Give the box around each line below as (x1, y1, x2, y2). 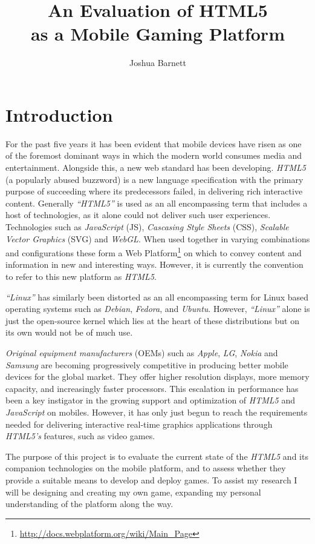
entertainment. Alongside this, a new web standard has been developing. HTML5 (5, 161, 306, 174)
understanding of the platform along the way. (5, 497, 174, 510)
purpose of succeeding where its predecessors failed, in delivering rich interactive (5, 185, 303, 197)
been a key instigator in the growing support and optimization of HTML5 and (5, 394, 295, 406)
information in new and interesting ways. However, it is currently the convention (5, 258, 304, 271)
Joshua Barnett (129, 56, 186, 69)
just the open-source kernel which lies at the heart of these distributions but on (5, 314, 299, 327)
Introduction (5, 102, 113, 127)
